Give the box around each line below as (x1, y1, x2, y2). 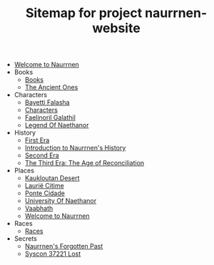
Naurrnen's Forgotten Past (24, 242, 103, 251)
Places (14, 166, 34, 175)
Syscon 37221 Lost (24, 249, 81, 258)
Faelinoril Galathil (24, 113, 76, 122)
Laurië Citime (24, 182, 64, 190)
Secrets (14, 234, 37, 243)
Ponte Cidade (24, 189, 66, 197)
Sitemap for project (25, 5, 143, 21)
